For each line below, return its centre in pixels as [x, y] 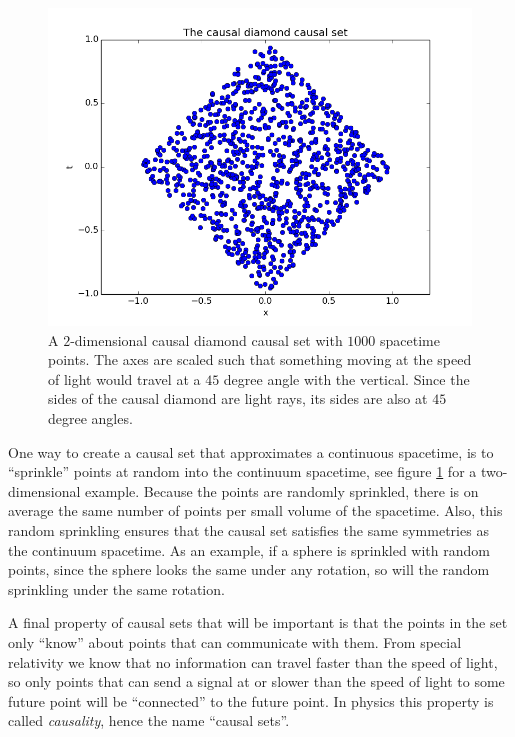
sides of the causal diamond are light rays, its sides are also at [238, 398]
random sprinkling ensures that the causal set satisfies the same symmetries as [248, 529]
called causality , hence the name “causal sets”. [149, 720]
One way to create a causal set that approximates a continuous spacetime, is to [251, 451]
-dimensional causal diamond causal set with [206, 339]
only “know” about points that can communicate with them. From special [235, 641]
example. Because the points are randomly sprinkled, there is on [282, 490]
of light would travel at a [124, 378]
